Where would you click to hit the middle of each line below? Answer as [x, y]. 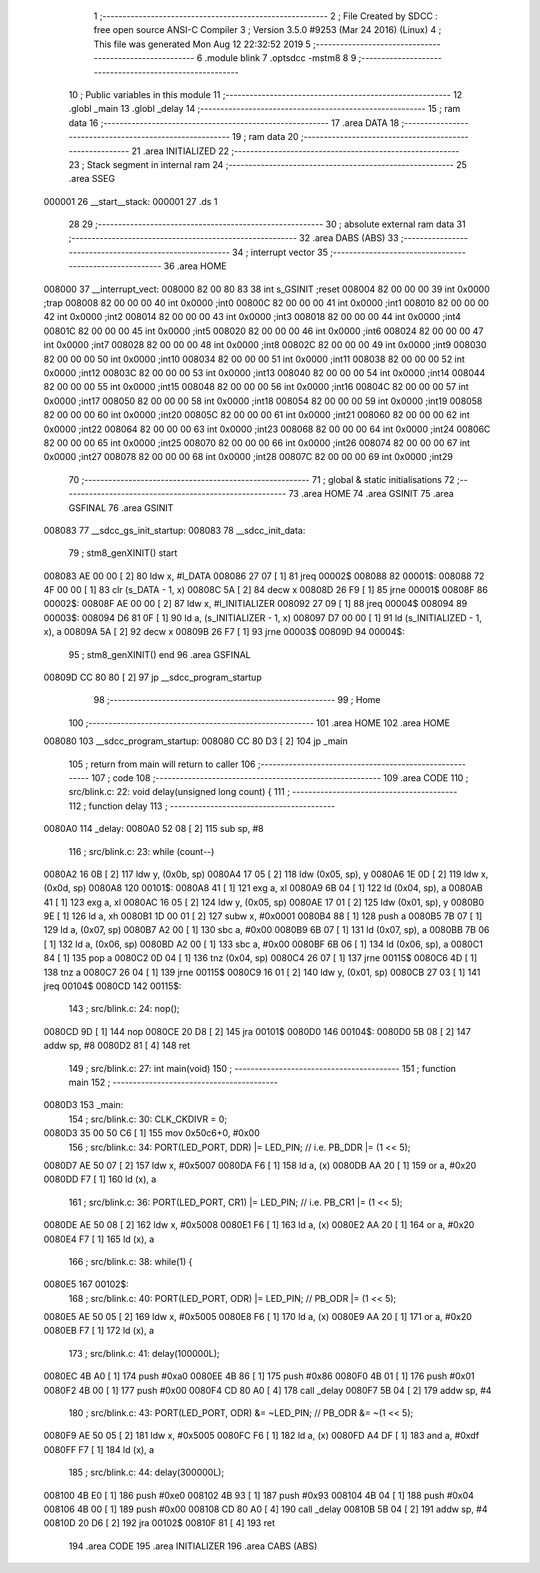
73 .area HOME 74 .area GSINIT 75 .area [371, 494]
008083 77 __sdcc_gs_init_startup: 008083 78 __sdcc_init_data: [174, 530]
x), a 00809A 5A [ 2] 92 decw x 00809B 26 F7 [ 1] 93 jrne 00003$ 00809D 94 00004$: [224, 632]
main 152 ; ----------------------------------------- [173, 1082]
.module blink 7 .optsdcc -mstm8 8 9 [280, 58]
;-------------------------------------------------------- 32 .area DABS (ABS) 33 [233, 238]
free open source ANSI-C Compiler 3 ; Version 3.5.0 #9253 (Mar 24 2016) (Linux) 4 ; [267, 30]
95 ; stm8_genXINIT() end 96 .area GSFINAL [160, 654]
